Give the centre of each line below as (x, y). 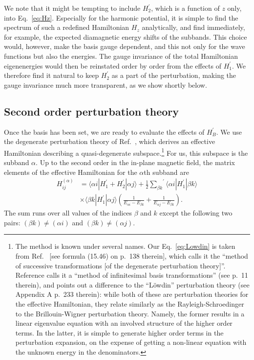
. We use (229, 132)
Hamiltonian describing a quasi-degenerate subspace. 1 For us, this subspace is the (126, 152)
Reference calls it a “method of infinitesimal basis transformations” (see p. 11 (132, 275)
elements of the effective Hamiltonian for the (71, 172)
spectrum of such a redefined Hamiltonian (67, 27)
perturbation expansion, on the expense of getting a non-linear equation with (131, 342)
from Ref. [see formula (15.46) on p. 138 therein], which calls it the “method (132, 256)
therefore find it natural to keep (52, 75)
